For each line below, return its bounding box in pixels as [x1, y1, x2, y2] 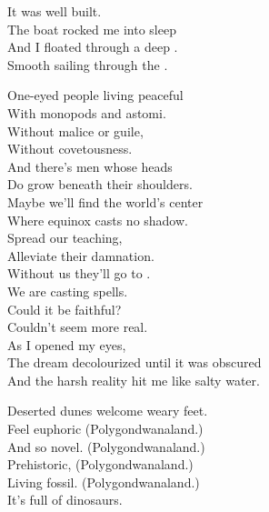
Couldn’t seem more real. [7, 317, 148, 336]
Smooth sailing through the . [7, 55, 168, 74]
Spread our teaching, [7, 228, 123, 247]
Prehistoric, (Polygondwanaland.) [7, 455, 194, 474]
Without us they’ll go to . [7, 264, 151, 283]
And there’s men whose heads [7, 156, 173, 176]
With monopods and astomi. [7, 103, 166, 122]
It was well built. [7, 2, 102, 20]
